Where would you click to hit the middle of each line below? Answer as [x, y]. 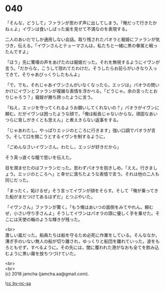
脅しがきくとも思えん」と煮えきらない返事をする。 [69, 120]
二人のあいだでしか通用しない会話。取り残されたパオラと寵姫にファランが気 [82, 39]
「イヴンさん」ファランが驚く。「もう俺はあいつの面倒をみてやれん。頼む [79, 207]
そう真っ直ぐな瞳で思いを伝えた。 [40, 157]
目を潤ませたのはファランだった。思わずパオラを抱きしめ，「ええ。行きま [79, 168]
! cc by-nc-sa [18, 283]
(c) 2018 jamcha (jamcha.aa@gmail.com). [47, 274]
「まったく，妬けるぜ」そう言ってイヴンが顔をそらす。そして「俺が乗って [80, 190]
